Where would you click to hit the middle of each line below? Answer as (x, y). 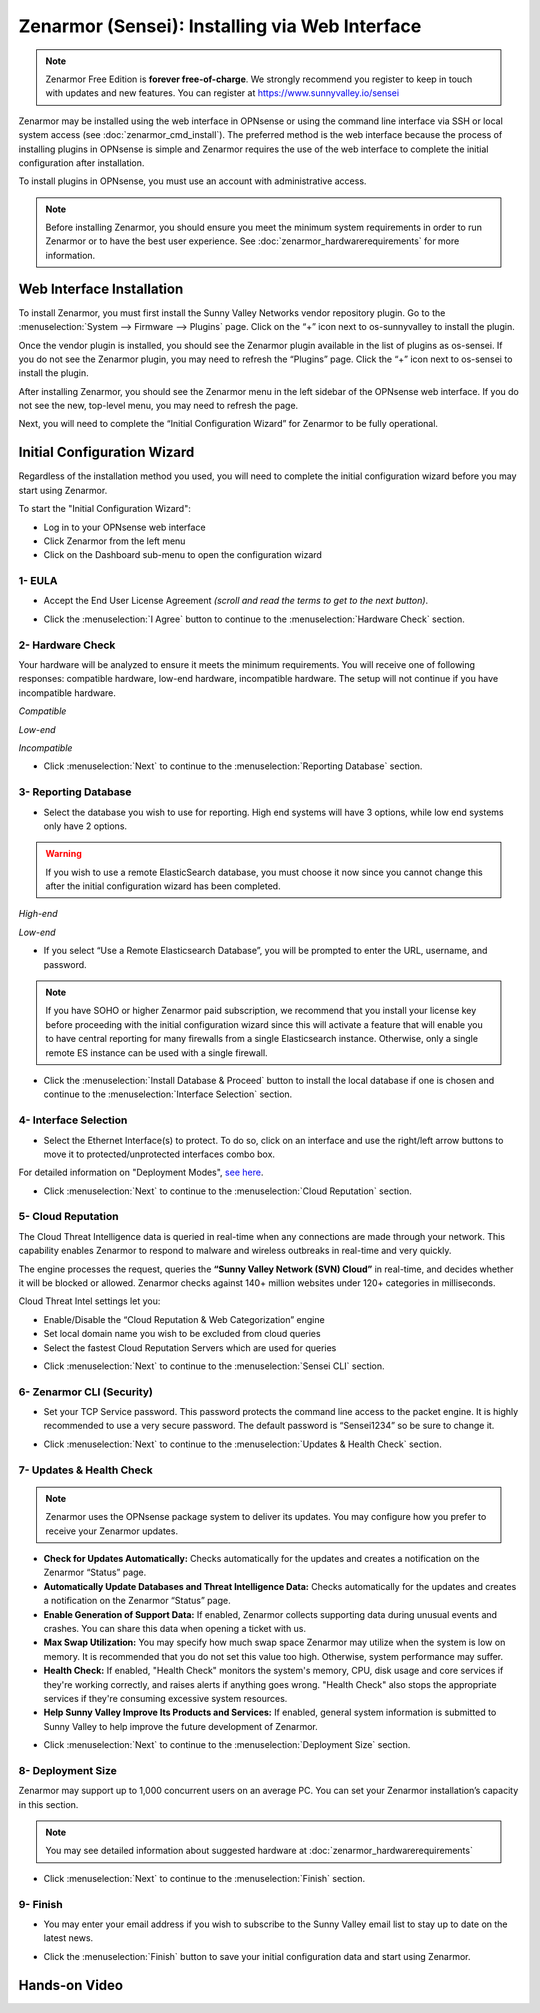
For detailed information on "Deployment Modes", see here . (141, 1172)
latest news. (68, 1938)
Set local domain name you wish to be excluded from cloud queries (182, 1334)
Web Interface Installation (101, 288)
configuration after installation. (81, 162)
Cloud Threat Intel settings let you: (89, 1301)
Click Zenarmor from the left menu (114, 541)
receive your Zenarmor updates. (112, 1531)
